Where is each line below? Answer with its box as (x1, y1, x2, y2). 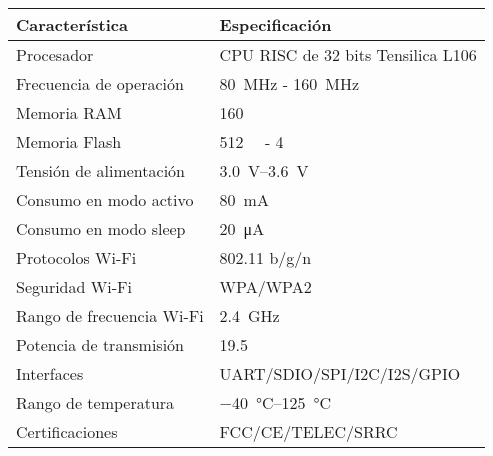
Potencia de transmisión (16, 333, 185, 356)
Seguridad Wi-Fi (16, 275, 132, 298)
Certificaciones (16, 420, 118, 443)
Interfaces (16, 362, 84, 385)
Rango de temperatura (16, 391, 175, 414)
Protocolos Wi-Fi (16, 246, 137, 269)
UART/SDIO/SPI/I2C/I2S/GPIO (219, 362, 461, 385)
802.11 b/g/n (219, 246, 312, 269)
